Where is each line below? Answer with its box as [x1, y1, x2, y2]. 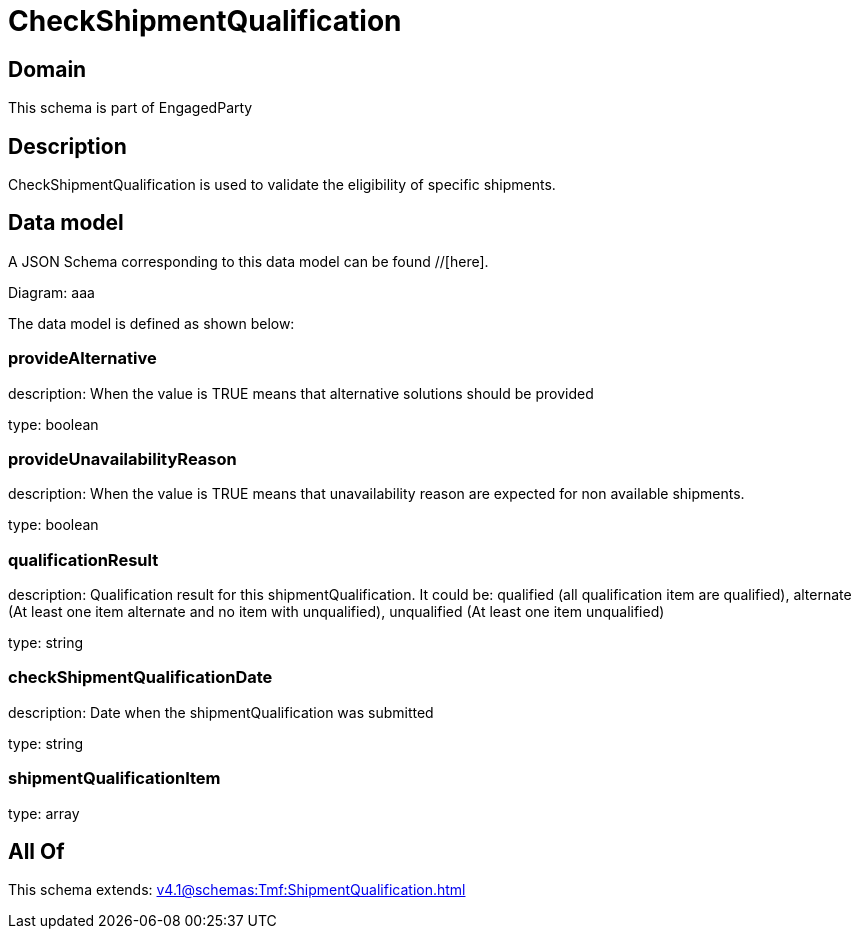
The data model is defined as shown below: [8, 314, 295, 332]
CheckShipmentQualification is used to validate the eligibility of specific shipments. [8, 176, 556, 194]
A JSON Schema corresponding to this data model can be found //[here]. [8, 252, 489, 270]
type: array [8, 804, 80, 822]
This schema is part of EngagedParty [8, 99, 253, 117]
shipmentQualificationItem [8, 768, 221, 789]
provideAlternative [8, 348, 157, 369]
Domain [8, 56, 87, 82]
